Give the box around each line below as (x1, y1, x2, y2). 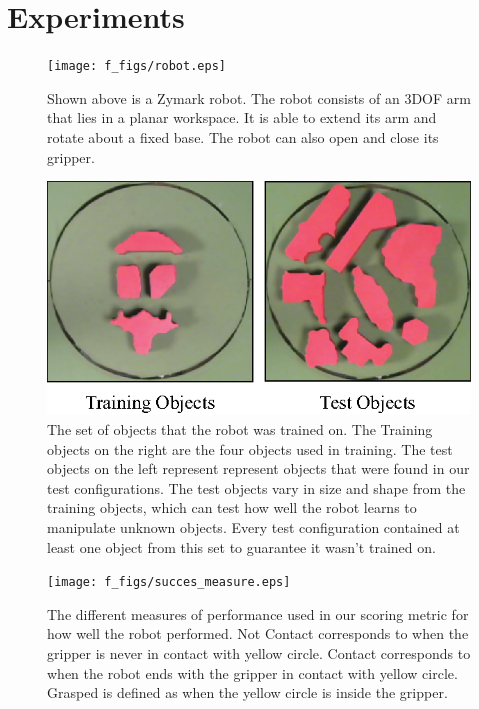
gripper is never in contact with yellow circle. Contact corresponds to (47, 642, 471, 663)
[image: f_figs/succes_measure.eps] (47, 575, 291, 590)
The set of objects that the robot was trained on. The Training (47, 418, 433, 439)
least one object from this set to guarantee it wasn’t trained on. (47, 536, 436, 557)
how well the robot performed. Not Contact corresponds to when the (47, 623, 469, 644)
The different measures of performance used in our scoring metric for (47, 603, 469, 624)
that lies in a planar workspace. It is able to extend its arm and (47, 107, 437, 128)
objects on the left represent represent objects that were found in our (47, 458, 470, 479)
